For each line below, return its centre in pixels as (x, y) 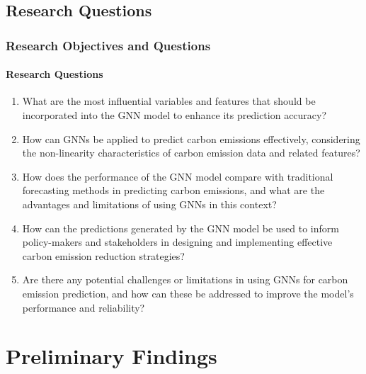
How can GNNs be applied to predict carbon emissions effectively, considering (191, 138)
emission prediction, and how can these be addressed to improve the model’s (188, 293)
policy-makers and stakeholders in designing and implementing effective (177, 242)
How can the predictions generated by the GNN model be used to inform (181, 228)
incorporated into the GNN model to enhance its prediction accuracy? (175, 115)
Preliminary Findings (111, 356)
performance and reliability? (84, 307)
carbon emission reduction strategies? (103, 255)
